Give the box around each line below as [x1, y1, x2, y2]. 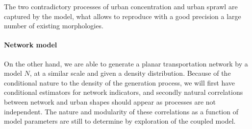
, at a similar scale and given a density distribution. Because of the [29, 68, 231, 78]
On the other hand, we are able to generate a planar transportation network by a [4, 58, 248, 68]
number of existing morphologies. [4, 21, 103, 31]
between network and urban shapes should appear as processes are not [4, 96, 216, 107]
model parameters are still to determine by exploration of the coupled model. [4, 116, 236, 126]
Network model [4, 40, 57, 50]
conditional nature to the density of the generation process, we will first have [4, 77, 235, 87]
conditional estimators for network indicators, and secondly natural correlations [4, 87, 243, 97]
